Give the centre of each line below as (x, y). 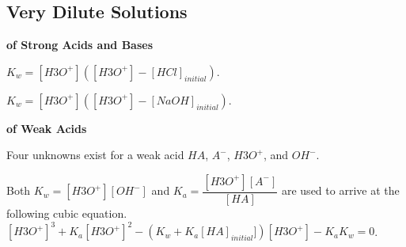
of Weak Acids (47, 128)
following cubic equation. (67, 213)
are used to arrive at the (340, 190)
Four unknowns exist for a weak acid (95, 155)
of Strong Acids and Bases (80, 45)
